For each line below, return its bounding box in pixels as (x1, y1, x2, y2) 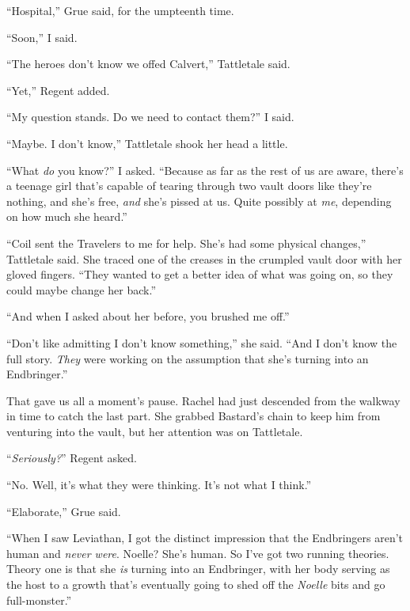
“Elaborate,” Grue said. (6, 503, 121, 519)
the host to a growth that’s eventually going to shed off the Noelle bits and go (6, 576, 385, 593)
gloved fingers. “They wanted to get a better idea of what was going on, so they (6, 266, 393, 283)
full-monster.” (6, 591, 72, 608)
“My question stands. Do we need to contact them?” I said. (6, 108, 294, 125)
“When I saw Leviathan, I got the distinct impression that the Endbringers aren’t (6, 529, 404, 546)
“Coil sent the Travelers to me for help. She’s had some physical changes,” (6, 234, 366, 251)
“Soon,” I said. (6, 28, 78, 45)
